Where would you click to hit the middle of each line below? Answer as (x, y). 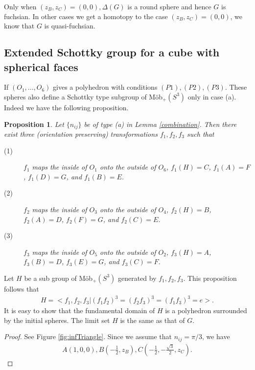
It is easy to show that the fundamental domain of (80, 310)
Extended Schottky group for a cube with (112, 52)
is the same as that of (152, 320)
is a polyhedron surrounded (206, 310)
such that (201, 134)
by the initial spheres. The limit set (57, 320)
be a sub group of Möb (58, 278)
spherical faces (41, 66)
